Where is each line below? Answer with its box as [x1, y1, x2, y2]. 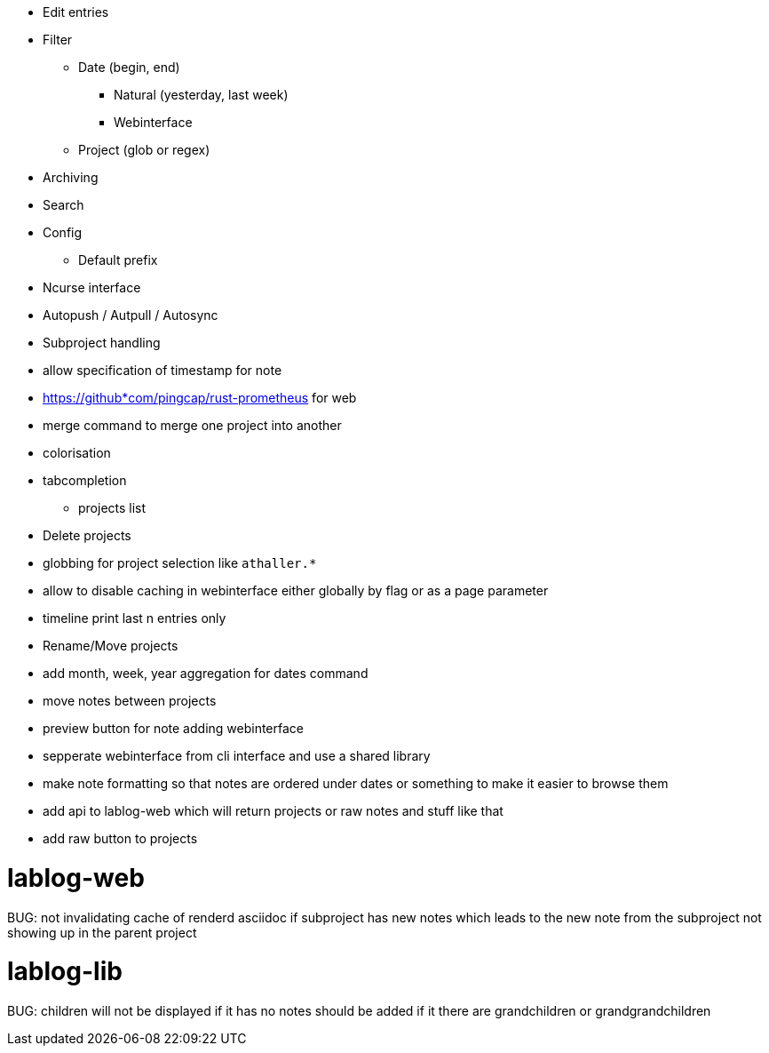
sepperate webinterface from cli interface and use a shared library [43, 748, 431, 763]
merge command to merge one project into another [43, 418, 342, 433]
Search [43, 197, 84, 212]
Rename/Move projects [43, 638, 178, 653]
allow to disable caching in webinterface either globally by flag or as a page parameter [43, 583, 549, 598]
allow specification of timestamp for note [43, 363, 282, 378]
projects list [78, 500, 147, 515]
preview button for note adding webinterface [43, 721, 304, 736]
